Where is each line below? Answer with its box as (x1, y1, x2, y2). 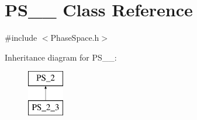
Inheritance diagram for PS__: (5, 51, 117, 63)
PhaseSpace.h (50, 31, 99, 44)
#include (5, 31, 37, 44)
